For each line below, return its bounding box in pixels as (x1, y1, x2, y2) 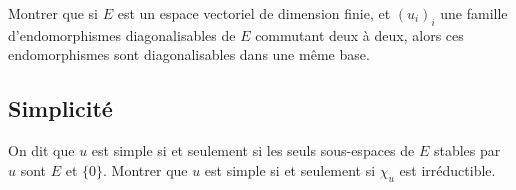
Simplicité (8, 93, 113, 124)
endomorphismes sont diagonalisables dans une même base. (8, 44, 370, 65)
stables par (433, 140, 501, 161)
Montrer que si (8, 3, 98, 23)
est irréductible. (399, 159, 496, 180)
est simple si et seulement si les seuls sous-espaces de (91, 140, 415, 161)
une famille (440, 3, 508, 23)
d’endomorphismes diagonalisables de (8, 24, 236, 45)
